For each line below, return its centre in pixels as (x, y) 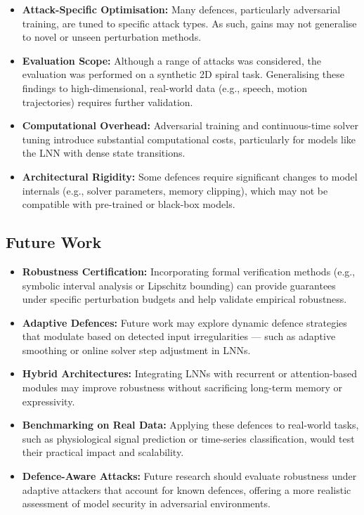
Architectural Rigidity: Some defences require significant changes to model (190, 176)
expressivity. (48, 401)
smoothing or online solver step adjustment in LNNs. (136, 350)
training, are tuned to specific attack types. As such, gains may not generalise (189, 23)
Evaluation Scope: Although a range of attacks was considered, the (171, 60)
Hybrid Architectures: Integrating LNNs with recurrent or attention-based (190, 373)
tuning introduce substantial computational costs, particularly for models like (189, 139)
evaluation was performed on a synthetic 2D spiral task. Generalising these (183, 74)
